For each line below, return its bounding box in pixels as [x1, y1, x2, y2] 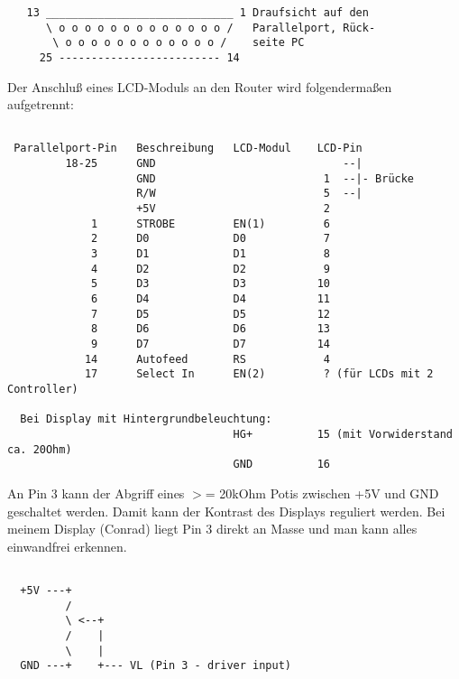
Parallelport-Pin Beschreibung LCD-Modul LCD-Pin [14, 142, 363, 155]
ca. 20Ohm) [7, 442, 72, 456]
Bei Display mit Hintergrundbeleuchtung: [20, 413, 272, 426]
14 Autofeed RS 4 [84, 352, 330, 366]
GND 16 [233, 458, 330, 471]
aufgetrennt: [7, 95, 74, 114]
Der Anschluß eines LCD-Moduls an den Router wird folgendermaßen [7, 77, 392, 96]
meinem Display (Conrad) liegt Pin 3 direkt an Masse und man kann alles [7, 519, 418, 538]
